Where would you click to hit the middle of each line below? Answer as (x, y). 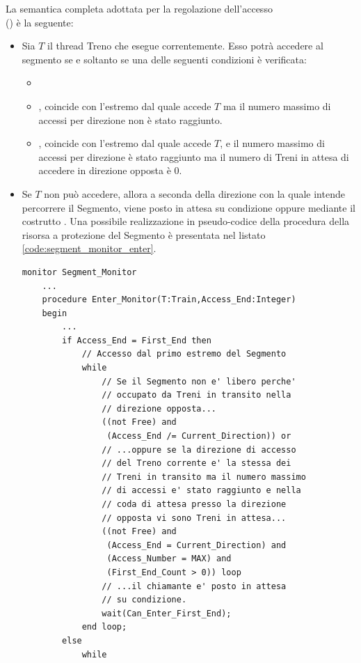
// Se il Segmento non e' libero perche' (199, 381)
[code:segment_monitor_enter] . (89, 248)
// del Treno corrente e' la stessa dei (196, 463)
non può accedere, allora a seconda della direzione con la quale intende (194, 193)
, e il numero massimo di (272, 143)
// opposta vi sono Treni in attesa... (194, 518)
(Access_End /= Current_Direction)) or (199, 436)
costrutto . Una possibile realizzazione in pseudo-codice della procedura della (186, 221)
